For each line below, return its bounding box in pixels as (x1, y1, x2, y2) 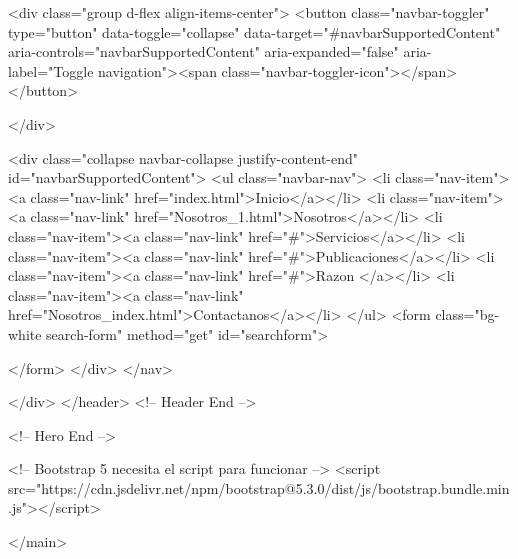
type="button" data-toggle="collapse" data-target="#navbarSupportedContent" (8, 21, 501, 42)
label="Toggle (8, 60, 94, 81)
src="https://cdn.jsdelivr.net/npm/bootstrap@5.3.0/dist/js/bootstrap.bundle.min (8, 477, 510, 498)
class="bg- (435, 304, 500, 325)
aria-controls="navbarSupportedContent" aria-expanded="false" (8, 41, 399, 62)
